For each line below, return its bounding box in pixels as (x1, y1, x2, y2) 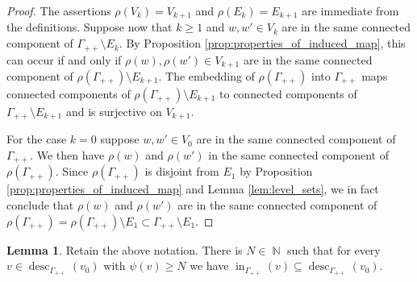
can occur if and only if (6, 51, 122, 68)
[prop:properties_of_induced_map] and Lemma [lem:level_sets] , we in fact (6, 180, 379, 197)
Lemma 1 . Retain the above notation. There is (6, 241, 243, 258)
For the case (6, 131, 67, 147)
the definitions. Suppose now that (6, 19, 173, 35)
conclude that (6, 197, 74, 214)
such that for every (287, 241, 381, 258)
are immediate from (302, 2, 399, 19)
